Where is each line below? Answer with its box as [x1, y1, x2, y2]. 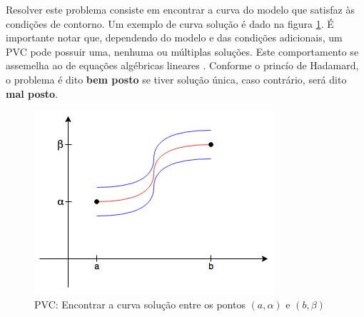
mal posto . [6, 86, 59, 101]
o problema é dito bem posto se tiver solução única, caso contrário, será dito [6, 71, 347, 86]
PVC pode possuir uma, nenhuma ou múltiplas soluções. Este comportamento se [6, 44, 359, 59]
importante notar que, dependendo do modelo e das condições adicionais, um [6, 30, 343, 45]
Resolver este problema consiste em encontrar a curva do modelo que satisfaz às [6, 2, 355, 16]
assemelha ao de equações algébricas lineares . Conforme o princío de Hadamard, [6, 58, 359, 73]
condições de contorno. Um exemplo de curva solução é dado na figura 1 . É [6, 16, 334, 31]
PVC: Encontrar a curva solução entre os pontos [34, 296, 246, 311]
